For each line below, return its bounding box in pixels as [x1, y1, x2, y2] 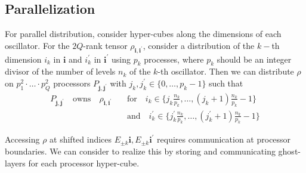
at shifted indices [50, 133, 112, 146]
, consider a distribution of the [143, 39, 255, 51]
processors [53, 76, 91, 89]
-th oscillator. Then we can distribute [157, 65, 294, 78]
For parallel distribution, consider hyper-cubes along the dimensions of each [5, 27, 282, 40]
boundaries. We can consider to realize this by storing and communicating [5, 145, 276, 157]
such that [209, 76, 243, 89]
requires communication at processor [157, 133, 291, 146]
